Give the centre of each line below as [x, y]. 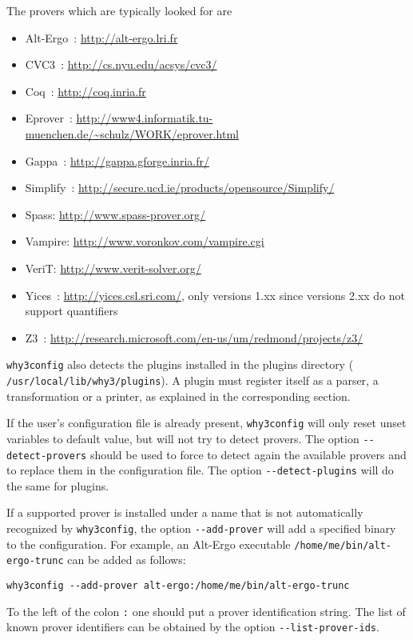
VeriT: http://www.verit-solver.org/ [113, 268]
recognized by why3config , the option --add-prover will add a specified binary [201, 528]
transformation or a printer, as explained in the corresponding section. [179, 396]
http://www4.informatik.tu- [145, 118]
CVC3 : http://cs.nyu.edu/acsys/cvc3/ [121, 64]
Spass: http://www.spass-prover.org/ [115, 214]
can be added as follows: [127, 560]
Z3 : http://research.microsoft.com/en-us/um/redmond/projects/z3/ [194, 337]
